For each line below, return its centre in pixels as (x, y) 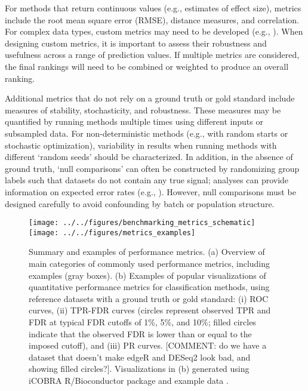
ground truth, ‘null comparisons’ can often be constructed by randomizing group (152, 168)
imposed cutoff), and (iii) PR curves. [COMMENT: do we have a (148, 345)
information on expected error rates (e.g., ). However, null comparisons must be (150, 191)
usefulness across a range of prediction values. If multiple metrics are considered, (152, 55)
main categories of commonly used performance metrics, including (150, 263)
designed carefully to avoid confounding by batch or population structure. (140, 203)
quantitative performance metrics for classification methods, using (149, 287)
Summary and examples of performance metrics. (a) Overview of (147, 252)
